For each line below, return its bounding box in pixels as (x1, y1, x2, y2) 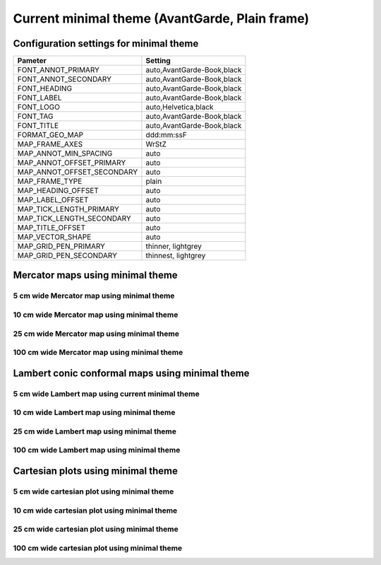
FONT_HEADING (17, 83, 73, 93)
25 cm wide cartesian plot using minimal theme (13, 524, 179, 534)
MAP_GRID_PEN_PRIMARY (17, 241, 106, 251)
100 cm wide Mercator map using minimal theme (13, 347, 183, 357)
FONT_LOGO (17, 103, 60, 112)
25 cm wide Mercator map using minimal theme (13, 329, 180, 339)
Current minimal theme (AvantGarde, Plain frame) (13, 11, 310, 26)
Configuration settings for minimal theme (13, 37, 199, 49)
